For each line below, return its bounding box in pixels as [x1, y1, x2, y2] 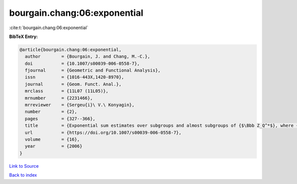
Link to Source [9, 163, 39, 169]
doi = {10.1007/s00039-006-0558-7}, [25, 61, 140, 66]
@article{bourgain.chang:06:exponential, [19, 47, 122, 52]
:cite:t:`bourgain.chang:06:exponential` [9, 25, 89, 31]
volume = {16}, [25, 137, 80, 142]
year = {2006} [25, 144, 83, 149]
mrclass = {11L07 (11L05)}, [25, 88, 109, 94]
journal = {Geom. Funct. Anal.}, [25, 81, 122, 87]
